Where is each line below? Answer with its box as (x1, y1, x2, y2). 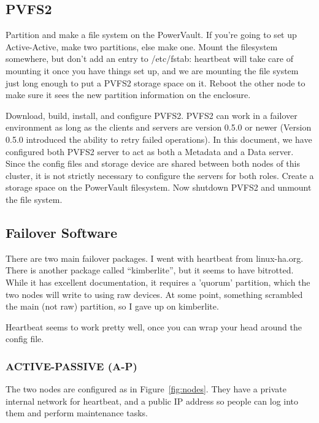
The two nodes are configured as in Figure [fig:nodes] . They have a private (6, 383, 286, 395)
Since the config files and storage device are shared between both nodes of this (6, 157, 300, 170)
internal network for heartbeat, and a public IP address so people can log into (6, 394, 299, 407)
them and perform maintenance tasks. (6, 406, 148, 419)
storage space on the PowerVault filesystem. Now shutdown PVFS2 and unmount (6, 181, 312, 194)
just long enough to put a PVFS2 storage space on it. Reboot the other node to (6, 76, 306, 89)
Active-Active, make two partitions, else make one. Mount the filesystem (6, 40, 278, 53)
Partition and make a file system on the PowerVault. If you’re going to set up (6, 28, 297, 41)
